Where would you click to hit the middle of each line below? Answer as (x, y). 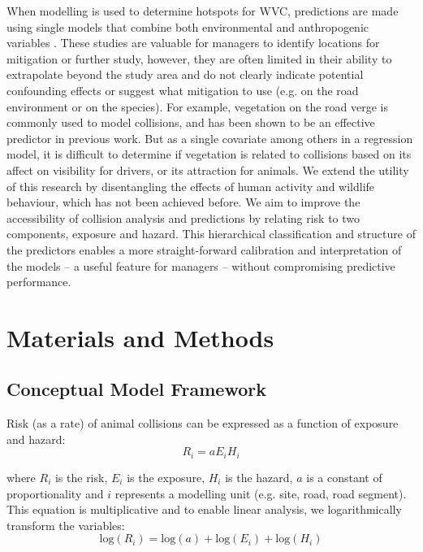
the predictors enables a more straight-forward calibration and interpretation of (204, 249)
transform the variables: (66, 525)
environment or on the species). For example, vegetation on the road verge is (197, 106)
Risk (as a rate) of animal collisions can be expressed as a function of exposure (203, 423)
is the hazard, (259, 477)
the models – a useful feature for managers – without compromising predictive (201, 265)
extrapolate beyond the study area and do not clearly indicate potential (185, 74)
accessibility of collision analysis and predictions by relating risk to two (183, 217)
